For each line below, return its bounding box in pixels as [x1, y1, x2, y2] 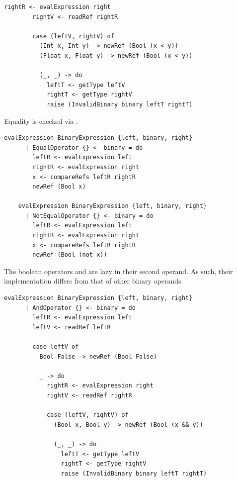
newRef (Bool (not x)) [32, 251, 107, 259]
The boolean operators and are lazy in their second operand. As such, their [4, 266, 233, 276]
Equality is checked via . [4, 115, 78, 126]
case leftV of [32, 343, 79, 350]
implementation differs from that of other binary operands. [4, 276, 183, 286]
